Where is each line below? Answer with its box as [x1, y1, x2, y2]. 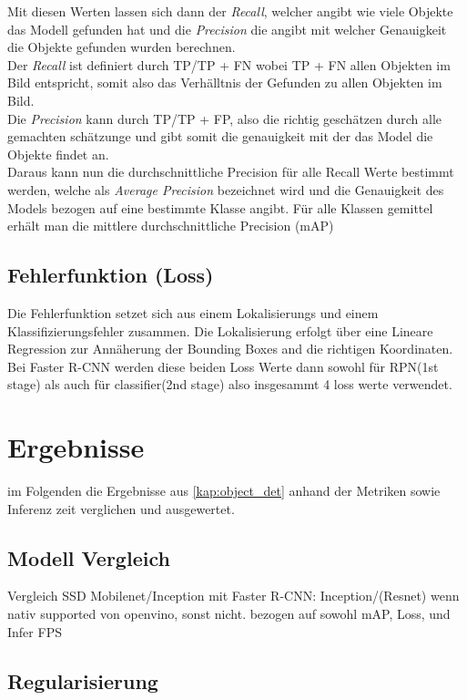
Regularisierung [7, 666, 158, 695]
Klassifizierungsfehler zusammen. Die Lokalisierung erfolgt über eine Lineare [7, 321, 433, 340]
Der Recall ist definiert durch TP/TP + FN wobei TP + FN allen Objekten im [7, 55, 451, 74]
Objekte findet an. [7, 144, 109, 163]
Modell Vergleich [7, 543, 170, 571]
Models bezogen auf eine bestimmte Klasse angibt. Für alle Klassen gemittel [7, 198, 433, 217]
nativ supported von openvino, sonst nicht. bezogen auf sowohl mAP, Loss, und [7, 604, 451, 623]
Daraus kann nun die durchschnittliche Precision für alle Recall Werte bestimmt [7, 162, 454, 181]
